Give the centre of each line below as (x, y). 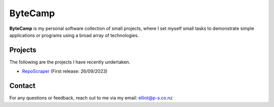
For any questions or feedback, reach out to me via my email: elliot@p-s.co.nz (91, 98)
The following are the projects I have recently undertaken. (70, 62)
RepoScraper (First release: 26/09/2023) (65, 72)
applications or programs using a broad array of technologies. (74, 35)
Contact (22, 86)
